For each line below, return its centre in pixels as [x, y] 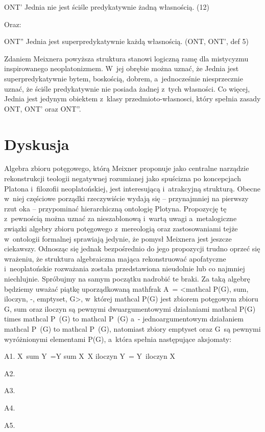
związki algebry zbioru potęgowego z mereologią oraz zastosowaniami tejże [121, 229]
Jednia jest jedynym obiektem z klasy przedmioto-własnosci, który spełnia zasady [132, 99]
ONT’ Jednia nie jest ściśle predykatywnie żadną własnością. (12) [107, 7]
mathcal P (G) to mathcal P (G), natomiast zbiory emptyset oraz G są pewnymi [132, 328]
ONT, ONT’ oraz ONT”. [43, 108]
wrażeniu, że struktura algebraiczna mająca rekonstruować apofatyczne [115, 258]
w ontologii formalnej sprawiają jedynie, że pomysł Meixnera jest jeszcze [118, 238]
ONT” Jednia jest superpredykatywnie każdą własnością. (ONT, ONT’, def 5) [126, 41]
